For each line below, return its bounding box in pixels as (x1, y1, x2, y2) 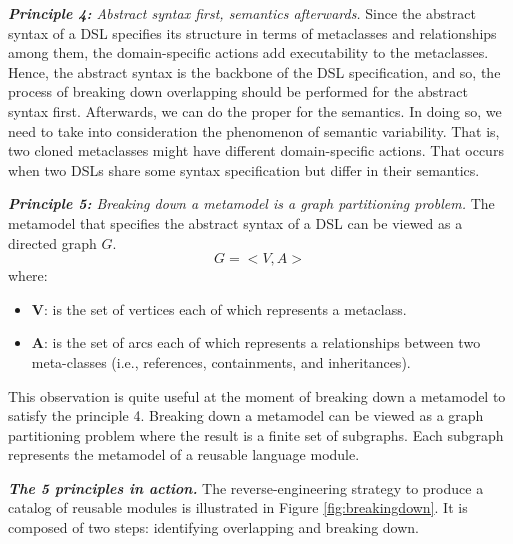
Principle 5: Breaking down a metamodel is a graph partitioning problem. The (8, 193, 495, 214)
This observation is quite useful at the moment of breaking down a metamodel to (8, 385, 506, 406)
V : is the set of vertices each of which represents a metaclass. (31, 298, 407, 319)
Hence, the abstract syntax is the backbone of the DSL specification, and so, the (8, 61, 501, 82)
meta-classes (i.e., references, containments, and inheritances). (31, 351, 411, 372)
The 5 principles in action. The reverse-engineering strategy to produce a (8, 477, 484, 498)
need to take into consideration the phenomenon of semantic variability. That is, (8, 120, 500, 141)
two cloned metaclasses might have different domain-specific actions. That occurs (8, 140, 504, 161)
